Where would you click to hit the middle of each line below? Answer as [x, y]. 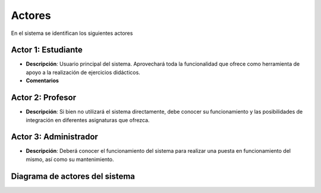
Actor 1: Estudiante [47, 50]
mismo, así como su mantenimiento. [70, 159]
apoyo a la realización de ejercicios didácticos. [83, 72]
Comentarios [43, 81]
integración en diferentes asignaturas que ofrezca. [88, 120]
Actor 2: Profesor [44, 98]
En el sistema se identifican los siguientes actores [72, 33]
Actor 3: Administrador [54, 137]
